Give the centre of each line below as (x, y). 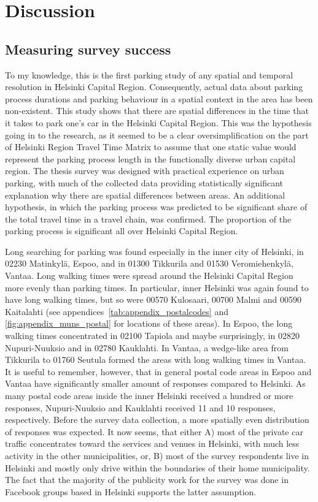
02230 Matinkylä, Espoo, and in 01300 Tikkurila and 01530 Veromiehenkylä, (149, 263)
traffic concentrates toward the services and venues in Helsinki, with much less (152, 443)
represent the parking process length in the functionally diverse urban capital (150, 158)
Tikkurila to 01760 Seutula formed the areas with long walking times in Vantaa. (156, 359)
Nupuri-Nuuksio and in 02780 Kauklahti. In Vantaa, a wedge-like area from (147, 347)
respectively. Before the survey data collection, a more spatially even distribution (157, 420)
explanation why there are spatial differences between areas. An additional (145, 195)
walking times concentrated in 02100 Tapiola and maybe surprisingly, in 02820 (152, 336)
